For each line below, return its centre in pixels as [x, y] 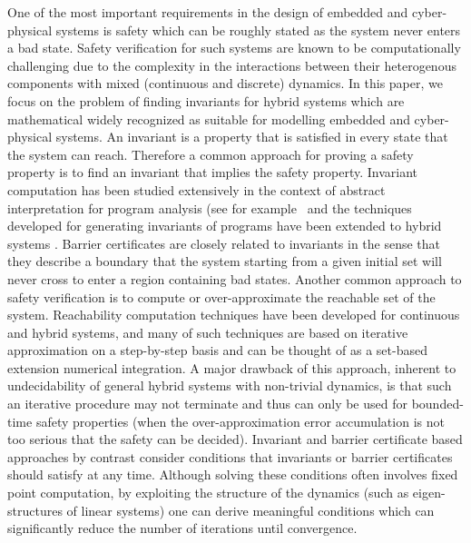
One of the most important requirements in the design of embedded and [208, 12]
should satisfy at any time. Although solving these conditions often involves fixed [233, 474]
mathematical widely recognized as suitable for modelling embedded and [209, 118]
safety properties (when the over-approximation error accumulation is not [240, 421]
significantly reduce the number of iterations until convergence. [182, 528]
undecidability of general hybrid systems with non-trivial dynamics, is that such [230, 385]
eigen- [429, 493]
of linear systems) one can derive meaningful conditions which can [250, 510]
